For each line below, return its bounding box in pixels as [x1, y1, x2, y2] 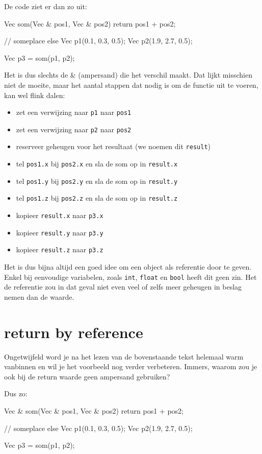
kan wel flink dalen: [4, 89, 65, 100]
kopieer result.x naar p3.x [16, 210, 103, 221]
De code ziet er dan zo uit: [4, 1, 87, 11]
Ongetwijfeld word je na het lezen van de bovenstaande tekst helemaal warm [4, 351, 244, 362]
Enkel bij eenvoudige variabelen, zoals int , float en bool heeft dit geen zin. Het [4, 271, 257, 282]
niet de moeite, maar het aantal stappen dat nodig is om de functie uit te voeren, [4, 79, 258, 90]
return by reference [4, 321, 143, 342]
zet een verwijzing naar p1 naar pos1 [16, 107, 132, 117]
